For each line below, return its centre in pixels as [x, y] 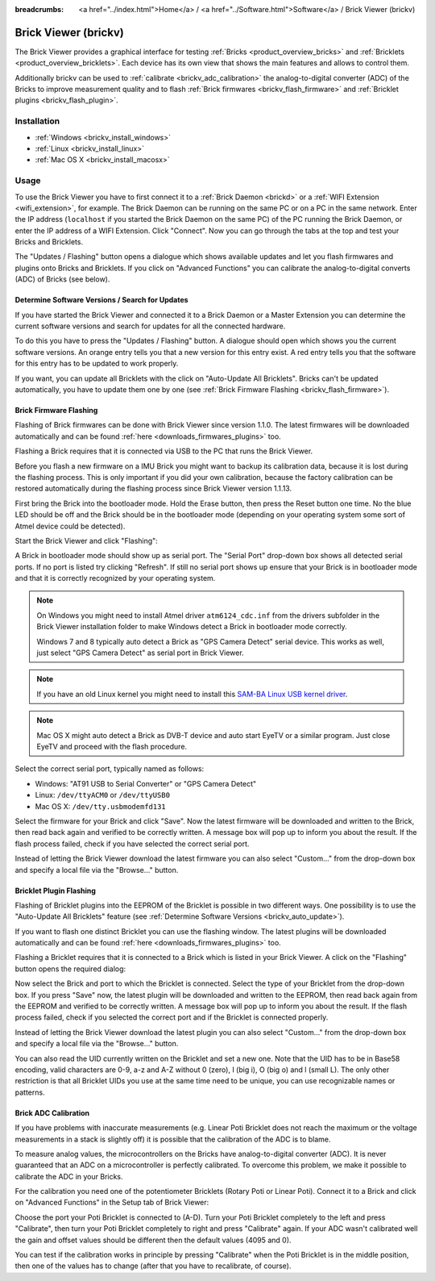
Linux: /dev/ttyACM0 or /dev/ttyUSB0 [103, 795]
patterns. [30, 1092]
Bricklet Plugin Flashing [56, 891]
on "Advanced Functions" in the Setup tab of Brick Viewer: [112, 1203]
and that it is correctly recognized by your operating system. [115, 578]
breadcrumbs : [39, 9]
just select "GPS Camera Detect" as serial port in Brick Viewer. [141, 653]
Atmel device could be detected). [70, 526]
